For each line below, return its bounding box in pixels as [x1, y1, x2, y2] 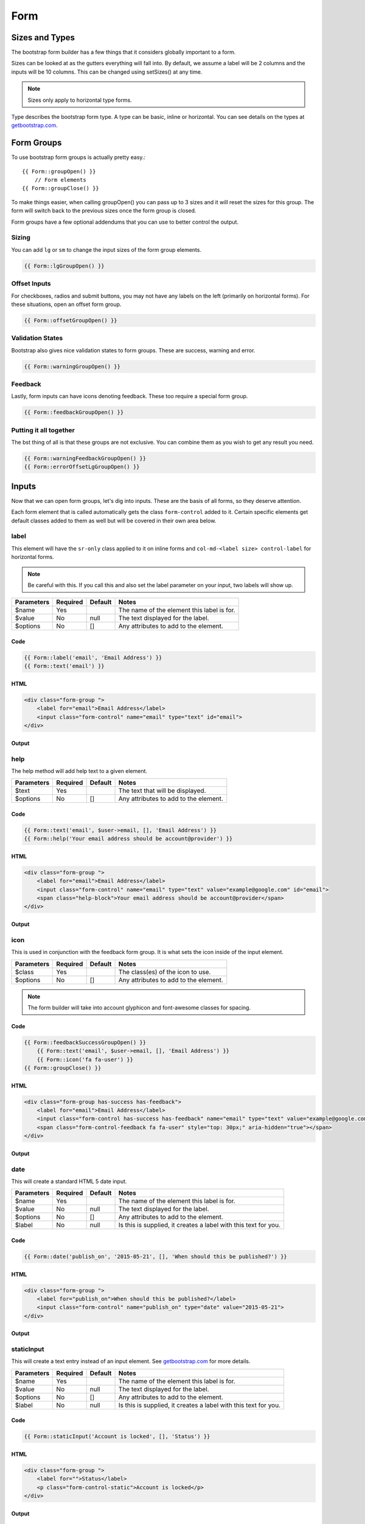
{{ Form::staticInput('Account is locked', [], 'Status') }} [24, 1433, 210, 1440]
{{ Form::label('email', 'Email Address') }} [24, 654, 162, 661]
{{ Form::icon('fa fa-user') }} [36, 1056, 134, 1063]
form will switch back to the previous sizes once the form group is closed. [11, 207, 196, 215]
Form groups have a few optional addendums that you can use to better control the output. [11, 218, 239, 226]
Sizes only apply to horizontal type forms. [27, 96, 132, 104]
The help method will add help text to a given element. [11, 767, 148, 774]
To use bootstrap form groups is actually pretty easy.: [11, 154, 146, 161]
